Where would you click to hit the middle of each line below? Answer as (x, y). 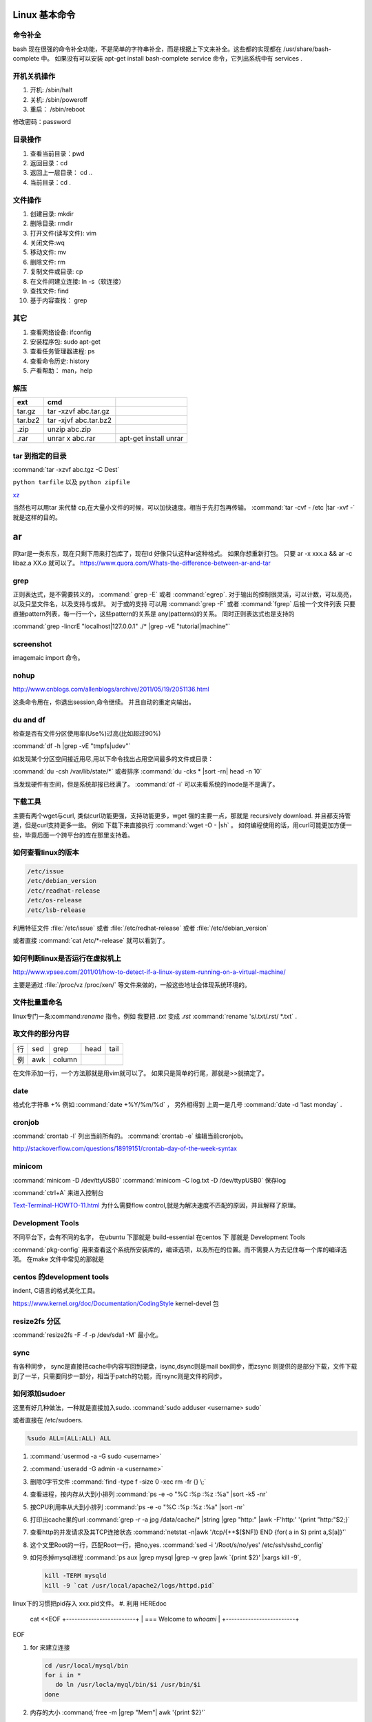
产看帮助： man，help (61, 371)
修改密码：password (42, 122)
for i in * (63, 1675)
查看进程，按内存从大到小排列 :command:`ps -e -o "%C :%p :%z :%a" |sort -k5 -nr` (149, 1494)
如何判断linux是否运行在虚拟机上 (67, 958)
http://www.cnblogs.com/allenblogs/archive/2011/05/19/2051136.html (111, 689)
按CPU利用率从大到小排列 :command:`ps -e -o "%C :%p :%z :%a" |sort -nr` (137, 1507)
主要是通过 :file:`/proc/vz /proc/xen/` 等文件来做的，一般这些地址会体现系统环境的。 (132, 984)
